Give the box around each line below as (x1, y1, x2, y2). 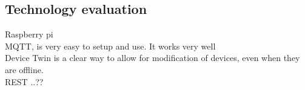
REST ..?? (5, 75, 44, 88)
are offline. (5, 63, 44, 76)
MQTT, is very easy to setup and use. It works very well (5, 39, 216, 52)
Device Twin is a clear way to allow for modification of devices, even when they (5, 51, 300, 64)
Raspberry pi (5, 28, 53, 40)
